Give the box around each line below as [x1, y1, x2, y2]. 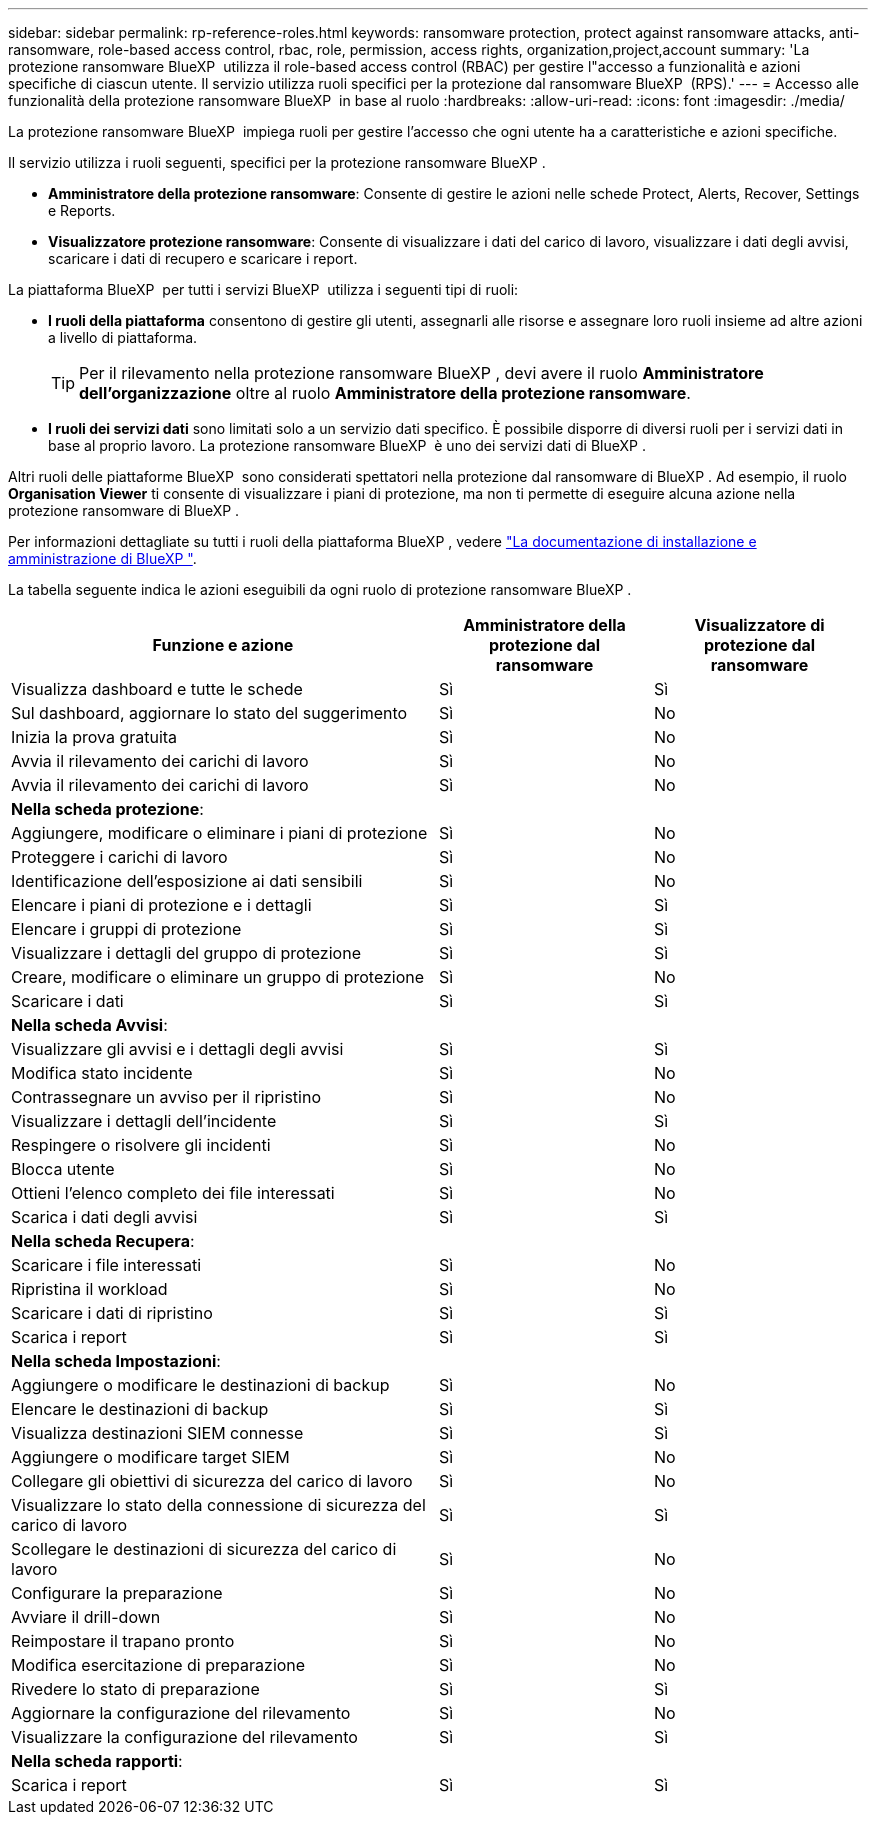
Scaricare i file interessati [11, 1255, 202, 1275]
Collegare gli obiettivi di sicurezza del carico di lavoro [11, 1471, 413, 1491]
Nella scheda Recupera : [11, 1231, 195, 1251]
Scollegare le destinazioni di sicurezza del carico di [11, 1539, 397, 1559]
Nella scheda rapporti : [11, 1751, 183, 1771]
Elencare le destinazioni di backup [11, 1399, 269, 1419]
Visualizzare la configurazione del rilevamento [11, 1727, 358, 1747]
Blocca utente [11, 1159, 115, 1179]
